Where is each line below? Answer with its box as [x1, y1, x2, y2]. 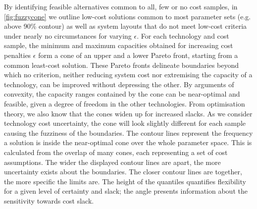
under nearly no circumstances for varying [4, 30, 132, 41]
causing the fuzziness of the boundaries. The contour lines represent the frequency [4, 127, 253, 138]
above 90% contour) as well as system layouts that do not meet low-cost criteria [4, 21, 247, 31]
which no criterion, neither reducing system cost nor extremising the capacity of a [4, 69, 253, 80]
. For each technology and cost [137, 30, 229, 41]
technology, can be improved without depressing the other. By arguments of [4, 79, 234, 89]
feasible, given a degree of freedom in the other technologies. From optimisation [4, 98, 245, 108]
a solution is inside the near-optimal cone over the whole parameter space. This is [4, 137, 252, 148]
